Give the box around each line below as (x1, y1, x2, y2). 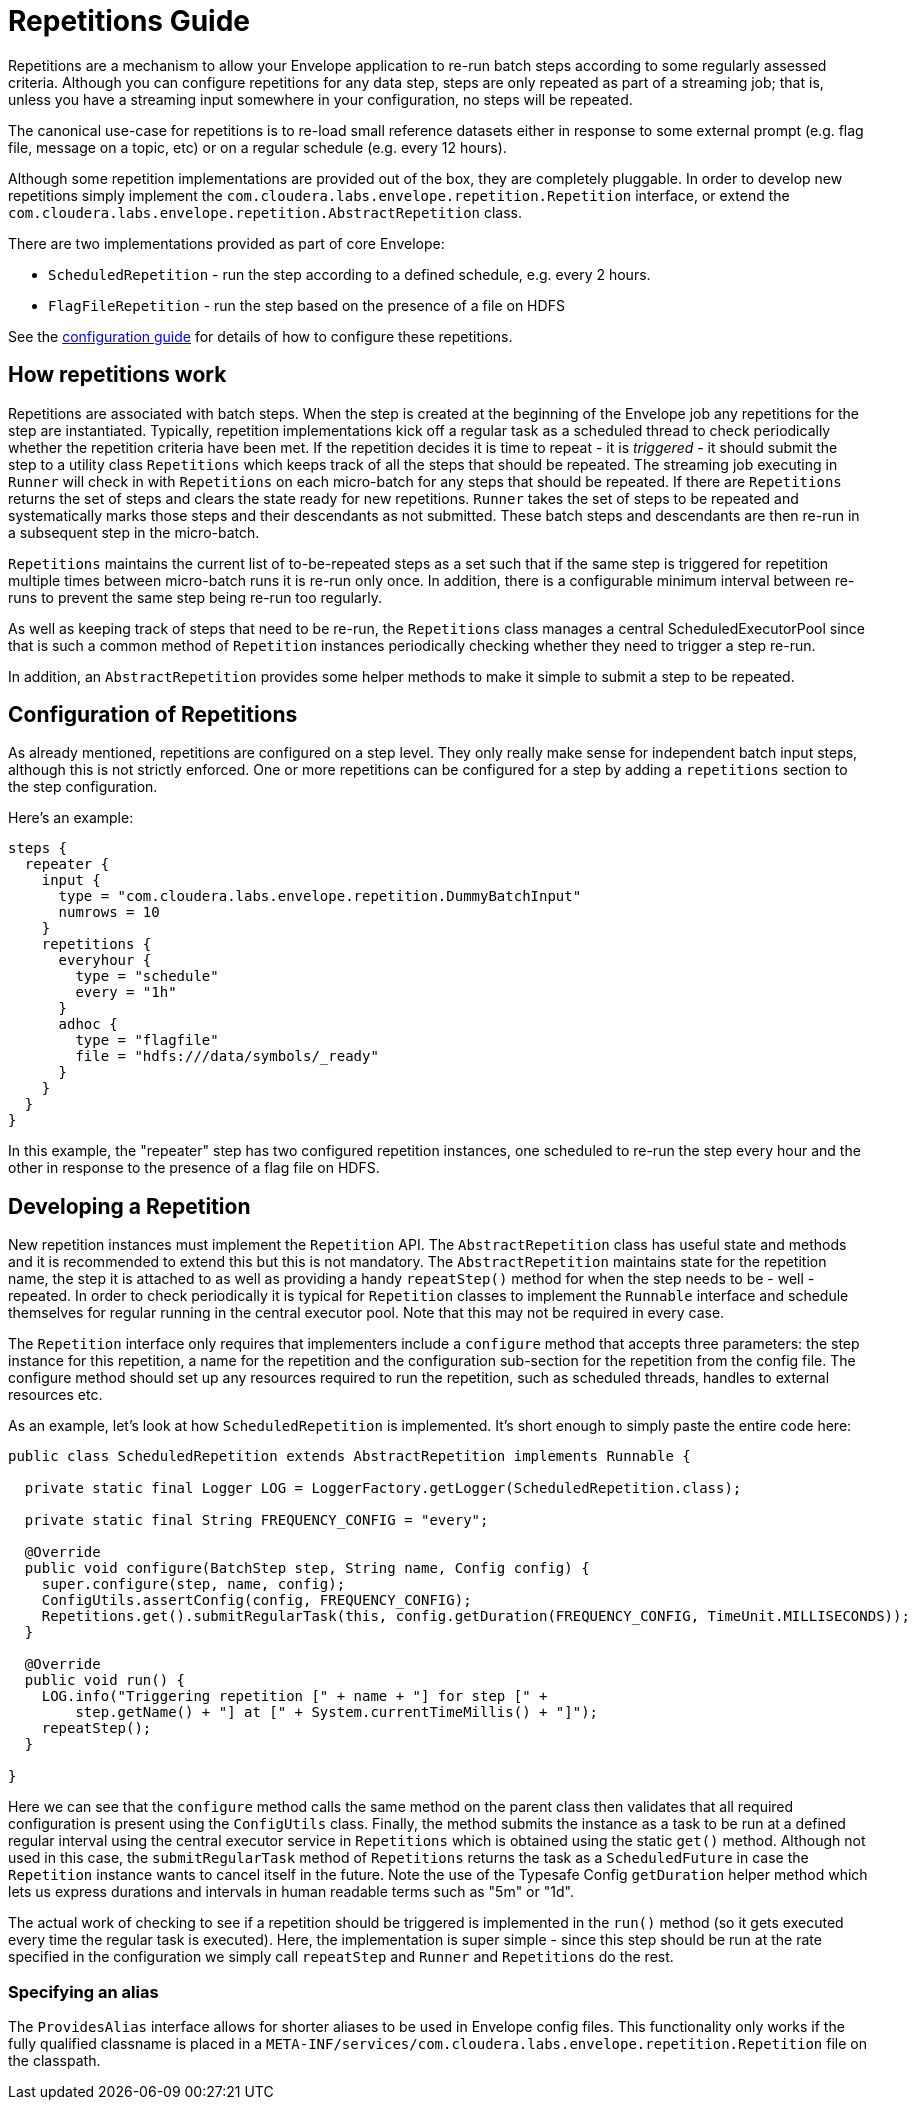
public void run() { (24, 1672, 186, 1689)
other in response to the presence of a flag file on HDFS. (8, 1159, 380, 1177)
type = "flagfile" (75, 1032, 219, 1049)
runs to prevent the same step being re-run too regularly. (8, 588, 383, 606)
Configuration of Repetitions (8, 702, 298, 728)
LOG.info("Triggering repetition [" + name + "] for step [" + (41, 1688, 548, 1705)
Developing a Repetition (8, 1193, 251, 1219)
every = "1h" (75, 984, 177, 1001)
